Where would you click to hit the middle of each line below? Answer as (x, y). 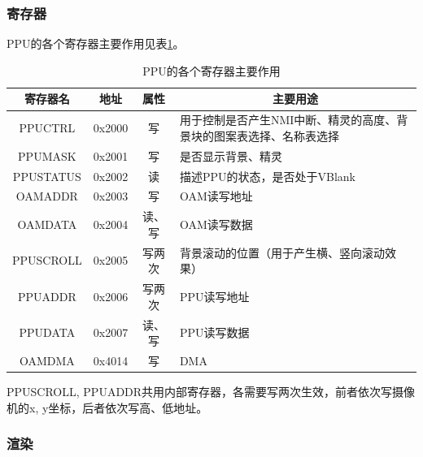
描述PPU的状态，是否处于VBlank (267, 176)
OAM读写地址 (216, 196)
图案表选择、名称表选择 (276, 135)
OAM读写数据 (216, 224)
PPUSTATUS (47, 176)
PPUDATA (47, 332)
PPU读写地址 (214, 296)
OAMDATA (47, 224)
